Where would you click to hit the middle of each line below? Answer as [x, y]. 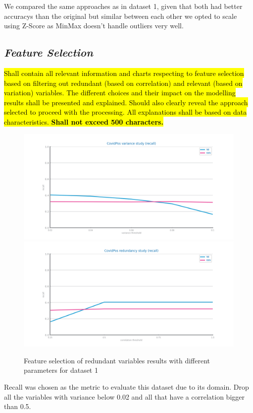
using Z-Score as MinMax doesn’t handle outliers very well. [94, 26]
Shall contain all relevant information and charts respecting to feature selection [124, 73]
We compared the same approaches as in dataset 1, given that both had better [123, 6]
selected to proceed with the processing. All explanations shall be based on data [126, 112]
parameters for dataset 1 [61, 370]
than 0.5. [18, 406]
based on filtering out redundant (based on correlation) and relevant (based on [123, 83]
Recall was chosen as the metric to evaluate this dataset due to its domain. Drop [126, 386]
